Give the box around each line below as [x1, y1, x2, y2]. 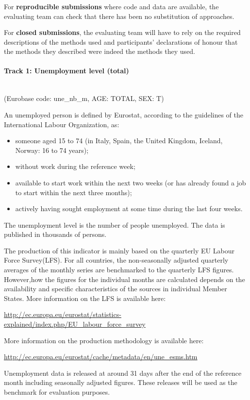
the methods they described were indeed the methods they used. [4, 46, 195, 56]
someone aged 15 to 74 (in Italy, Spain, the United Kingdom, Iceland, [15, 135, 223, 146]
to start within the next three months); [15, 187, 132, 197]
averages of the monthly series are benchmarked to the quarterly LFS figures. [4, 265, 234, 275]
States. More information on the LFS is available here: [4, 293, 166, 303]
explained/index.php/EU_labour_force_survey [4, 319, 146, 329]
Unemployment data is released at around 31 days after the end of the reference [4, 367, 242, 378]
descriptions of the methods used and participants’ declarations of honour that [4, 36, 238, 47]
